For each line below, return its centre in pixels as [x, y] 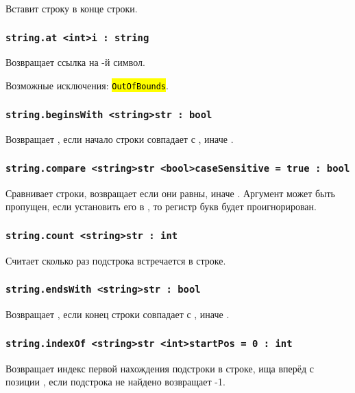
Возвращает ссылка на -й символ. [75, 62]
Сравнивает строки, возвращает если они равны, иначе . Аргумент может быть [170, 193]
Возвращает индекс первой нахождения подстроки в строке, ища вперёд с [160, 368]
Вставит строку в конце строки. [72, 8]
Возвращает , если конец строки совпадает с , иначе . [118, 314]
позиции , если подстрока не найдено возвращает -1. [115, 382]
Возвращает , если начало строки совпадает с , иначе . [120, 139]
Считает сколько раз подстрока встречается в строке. [116, 260]
